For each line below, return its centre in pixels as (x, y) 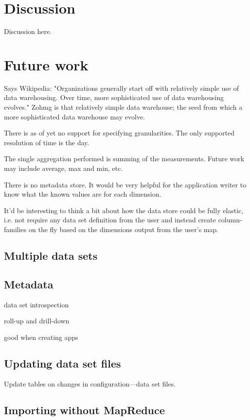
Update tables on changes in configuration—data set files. (90, 383)
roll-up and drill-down (37, 321)
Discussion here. (28, 31)
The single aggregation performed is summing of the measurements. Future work (124, 159)
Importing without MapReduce (84, 410)
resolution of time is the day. (47, 142)
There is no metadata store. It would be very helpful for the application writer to (125, 184)
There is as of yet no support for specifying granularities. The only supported (119, 133)
